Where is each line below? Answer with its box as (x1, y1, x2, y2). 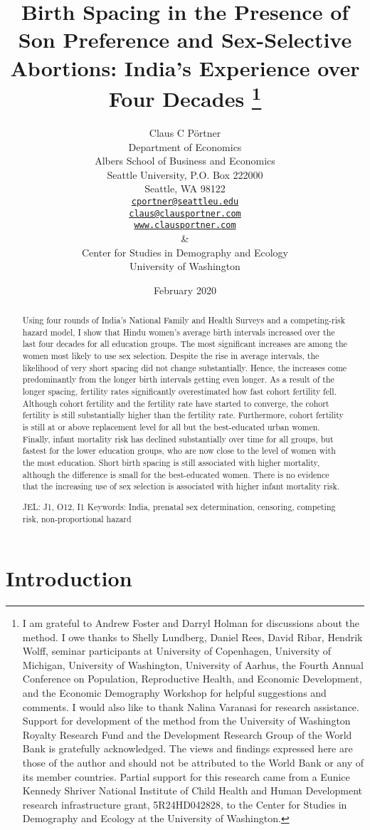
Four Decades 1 (108, 81, 262, 113)
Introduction (6, 564, 132, 593)
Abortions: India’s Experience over (10, 53, 360, 82)
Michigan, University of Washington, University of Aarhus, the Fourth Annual (22, 657, 364, 672)
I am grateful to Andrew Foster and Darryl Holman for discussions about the (22, 616, 359, 631)
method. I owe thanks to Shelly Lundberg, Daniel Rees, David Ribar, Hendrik (22, 629, 363, 644)
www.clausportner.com (134, 220, 236, 231)
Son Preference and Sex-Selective (18, 25, 352, 54)
